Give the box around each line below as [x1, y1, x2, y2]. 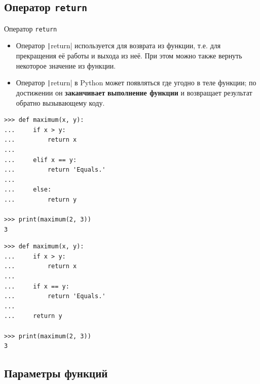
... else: [4, 186, 52, 194]
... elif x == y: [4, 156, 77, 164]
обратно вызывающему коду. [16, 97, 105, 108]
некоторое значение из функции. [16, 60, 116, 71]
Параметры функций [4, 365, 108, 381]
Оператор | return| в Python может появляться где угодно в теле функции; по [16, 77, 256, 88]
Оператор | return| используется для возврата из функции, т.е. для [16, 40, 221, 51]
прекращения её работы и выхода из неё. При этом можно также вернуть [16, 50, 242, 61]
